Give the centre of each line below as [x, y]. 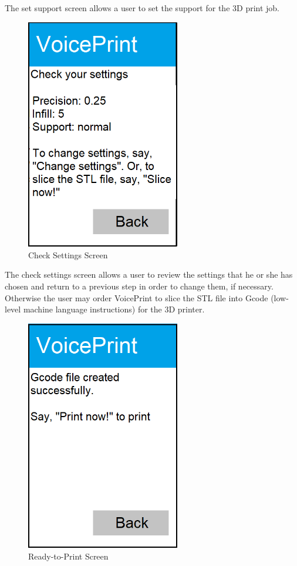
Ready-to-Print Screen [68, 556]
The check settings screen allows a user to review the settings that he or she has [149, 274]
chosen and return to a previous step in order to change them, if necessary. [139, 286]
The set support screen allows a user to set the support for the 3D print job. [142, 8]
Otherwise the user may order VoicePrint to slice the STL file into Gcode [136, 297]
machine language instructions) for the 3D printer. [114, 309]
